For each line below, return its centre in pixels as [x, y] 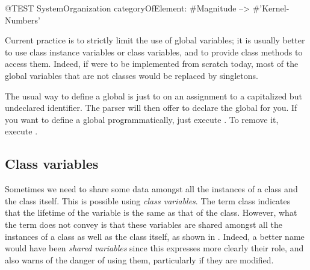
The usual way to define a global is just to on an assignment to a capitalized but [153, 96]
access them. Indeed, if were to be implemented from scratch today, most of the [152, 64]
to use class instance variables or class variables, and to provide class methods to [154, 52]
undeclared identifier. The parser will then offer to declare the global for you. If [151, 108]
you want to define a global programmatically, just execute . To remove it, [142, 119]
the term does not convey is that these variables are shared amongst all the [144, 224]
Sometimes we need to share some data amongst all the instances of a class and [151, 189]
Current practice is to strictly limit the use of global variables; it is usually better [155, 40]
